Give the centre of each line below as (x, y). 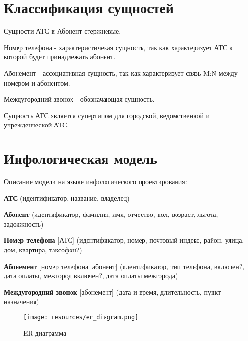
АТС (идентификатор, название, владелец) (67, 198)
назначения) (22, 301)
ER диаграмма (45, 332)
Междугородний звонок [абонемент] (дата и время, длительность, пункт (113, 292)
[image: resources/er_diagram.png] (81, 317)
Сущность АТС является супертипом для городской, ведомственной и (107, 115)
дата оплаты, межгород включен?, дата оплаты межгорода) (91, 276)
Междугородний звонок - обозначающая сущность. (79, 99)
